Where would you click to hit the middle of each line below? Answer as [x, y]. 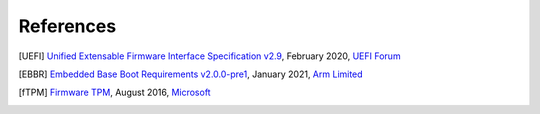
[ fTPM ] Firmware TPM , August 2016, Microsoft [114, 92]
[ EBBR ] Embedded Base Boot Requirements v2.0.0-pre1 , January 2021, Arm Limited [191, 74]
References [67, 26]
